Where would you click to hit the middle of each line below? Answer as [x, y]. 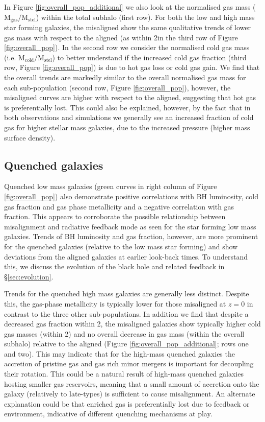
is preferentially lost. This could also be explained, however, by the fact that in [127, 107]
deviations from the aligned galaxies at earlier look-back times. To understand [126, 256]
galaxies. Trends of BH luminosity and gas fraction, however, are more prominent [131, 236]
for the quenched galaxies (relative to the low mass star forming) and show [121, 246]
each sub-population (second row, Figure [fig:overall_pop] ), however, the [117, 87]
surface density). [30, 137]
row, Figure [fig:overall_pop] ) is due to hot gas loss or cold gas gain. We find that [132, 67]
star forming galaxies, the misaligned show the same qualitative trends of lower [127, 27]
